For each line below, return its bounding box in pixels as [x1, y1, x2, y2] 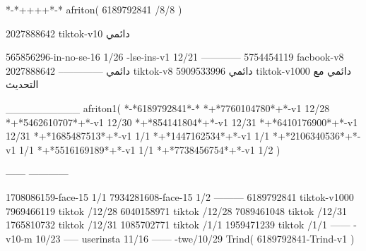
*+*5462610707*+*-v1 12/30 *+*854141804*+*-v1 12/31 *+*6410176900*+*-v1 [6, 114, 358, 129]
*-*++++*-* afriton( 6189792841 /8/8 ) [6, 2, 182, 16]
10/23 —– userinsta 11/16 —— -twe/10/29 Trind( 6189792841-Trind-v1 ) [35, 231, 355, 245]
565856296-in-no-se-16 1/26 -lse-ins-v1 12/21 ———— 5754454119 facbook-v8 [6, 49, 344, 64]
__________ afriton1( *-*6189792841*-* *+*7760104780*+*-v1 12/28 [6, 100, 330, 115]
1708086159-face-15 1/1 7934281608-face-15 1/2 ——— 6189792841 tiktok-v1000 [6, 189, 354, 204]
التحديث [6, 77, 39, 92]
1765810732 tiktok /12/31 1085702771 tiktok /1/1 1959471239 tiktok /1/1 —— [6, 217, 350, 232]
